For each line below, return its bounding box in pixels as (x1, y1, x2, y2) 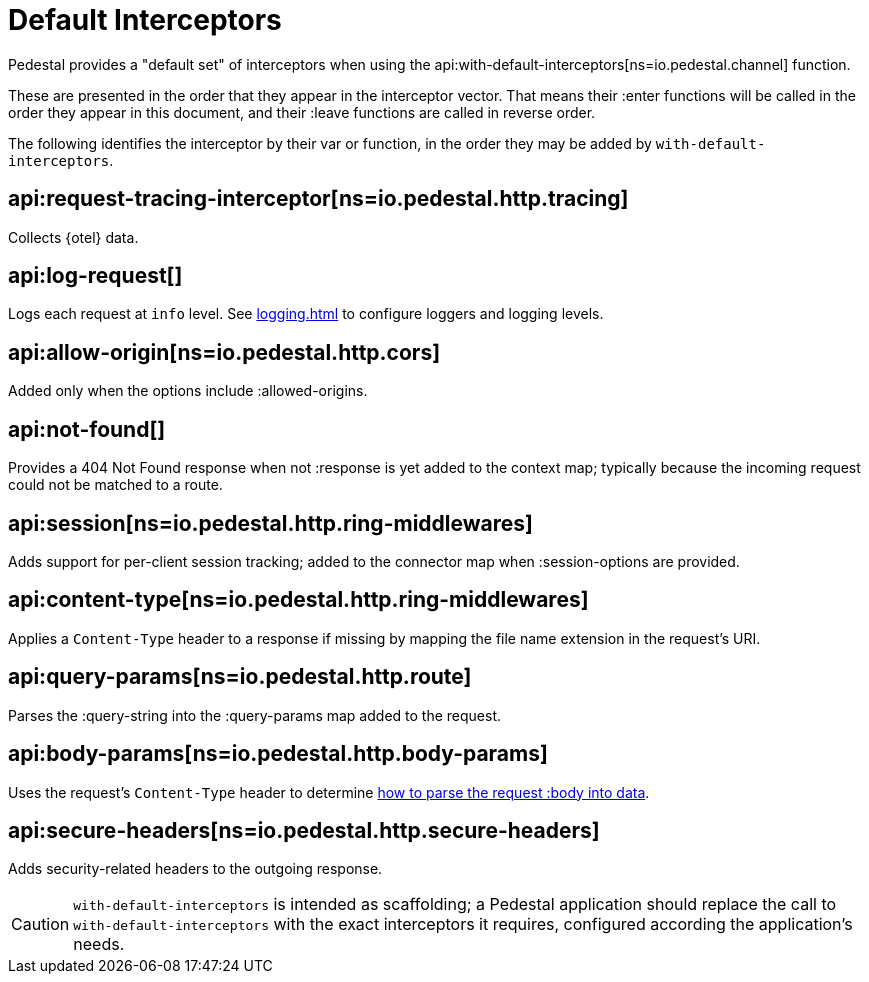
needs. (73, 934, 125, 955)
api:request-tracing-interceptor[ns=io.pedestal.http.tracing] (8, 186, 629, 212)
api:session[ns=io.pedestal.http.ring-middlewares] (8, 510, 533, 536)
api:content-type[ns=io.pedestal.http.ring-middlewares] (8, 587, 589, 613)
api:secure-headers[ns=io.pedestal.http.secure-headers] (8, 817, 600, 843)
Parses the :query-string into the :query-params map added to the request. (8, 706, 502, 724)
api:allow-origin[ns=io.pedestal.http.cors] (8, 339, 441, 365)
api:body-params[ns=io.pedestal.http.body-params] (8, 741, 548, 767)
